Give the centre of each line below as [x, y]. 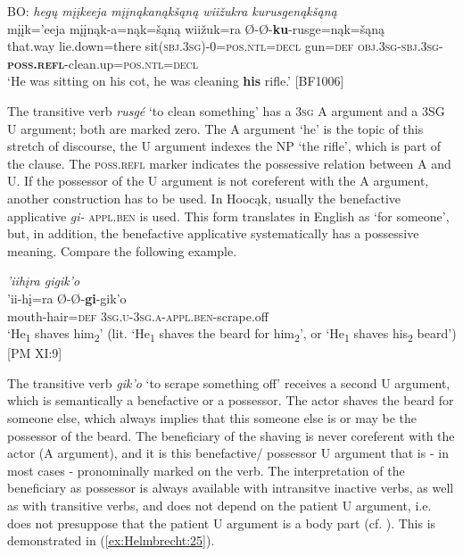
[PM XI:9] [35, 353]
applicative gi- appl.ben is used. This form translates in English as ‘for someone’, [228, 216]
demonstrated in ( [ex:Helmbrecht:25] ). [111, 540]
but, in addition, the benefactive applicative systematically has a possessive [213, 233]
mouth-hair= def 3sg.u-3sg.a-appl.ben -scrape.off [138, 315]
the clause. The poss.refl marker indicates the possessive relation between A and [229, 163]
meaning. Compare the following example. [122, 250]
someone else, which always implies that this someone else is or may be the [212, 418]
